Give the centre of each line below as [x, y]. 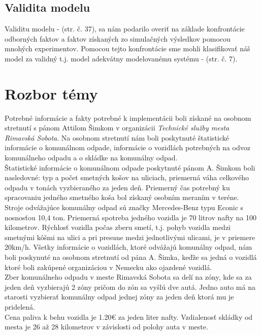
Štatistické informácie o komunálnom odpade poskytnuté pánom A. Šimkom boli [130, 167]
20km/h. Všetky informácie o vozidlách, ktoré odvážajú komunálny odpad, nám [128, 247]
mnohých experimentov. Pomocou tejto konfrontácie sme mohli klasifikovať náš [127, 48]
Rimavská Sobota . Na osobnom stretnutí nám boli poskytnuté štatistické [117, 137]
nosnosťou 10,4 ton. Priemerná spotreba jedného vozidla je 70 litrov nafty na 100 [131, 217]
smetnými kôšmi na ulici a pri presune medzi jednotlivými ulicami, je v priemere [130, 237]
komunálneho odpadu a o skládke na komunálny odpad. [91, 158]
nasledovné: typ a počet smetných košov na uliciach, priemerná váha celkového [127, 177]
